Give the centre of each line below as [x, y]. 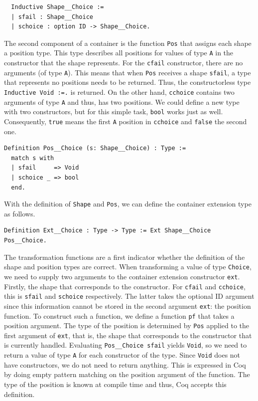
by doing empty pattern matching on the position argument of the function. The [127, 374]
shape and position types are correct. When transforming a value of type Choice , [128, 267]
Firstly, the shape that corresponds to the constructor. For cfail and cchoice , [125, 286]
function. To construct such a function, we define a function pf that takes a [119, 315]
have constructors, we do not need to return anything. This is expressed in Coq [125, 364]
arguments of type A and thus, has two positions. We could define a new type [122, 101]
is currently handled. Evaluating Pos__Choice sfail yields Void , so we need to [126, 345]
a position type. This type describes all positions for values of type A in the [119, 53]
